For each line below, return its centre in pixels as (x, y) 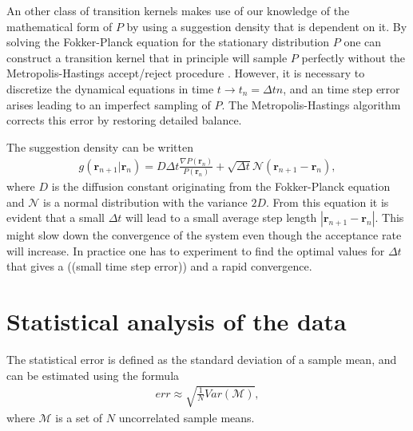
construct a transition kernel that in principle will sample (147, 57)
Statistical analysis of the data (177, 321)
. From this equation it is (328, 202)
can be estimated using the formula (93, 375)
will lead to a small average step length (221, 217)
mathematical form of (60, 26)
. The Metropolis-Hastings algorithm (311, 104)
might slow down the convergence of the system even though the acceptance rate (204, 235)
